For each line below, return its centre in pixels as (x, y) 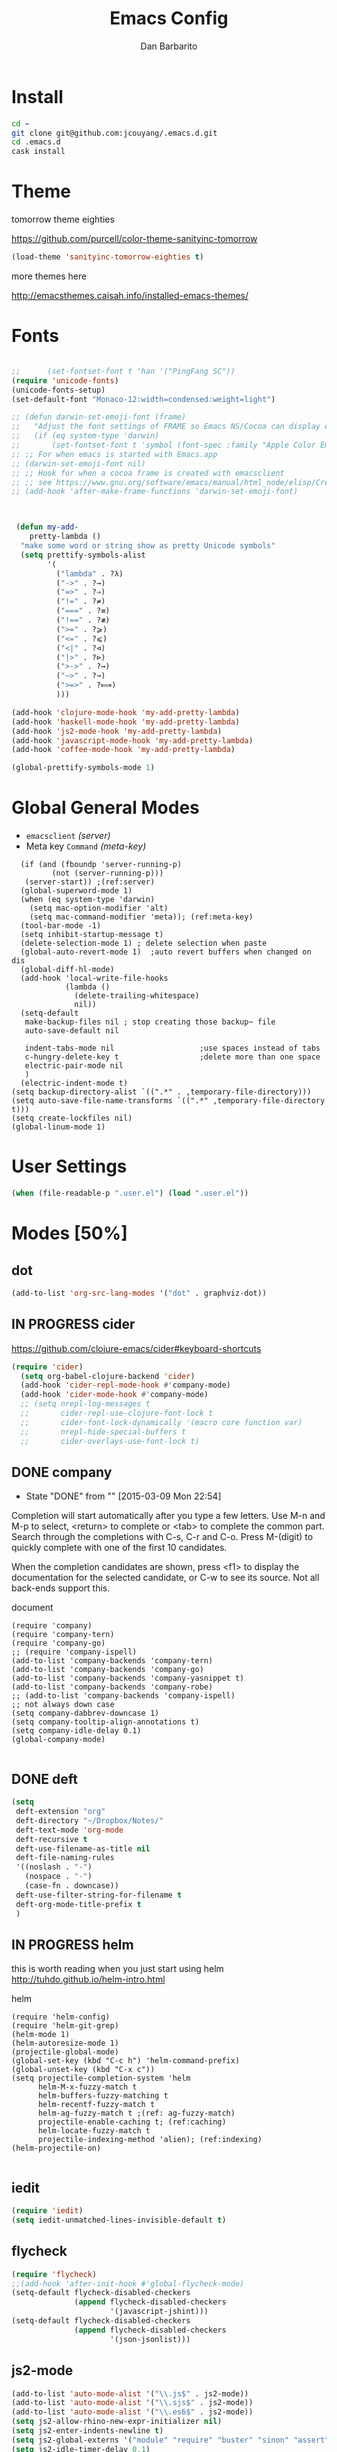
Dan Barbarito (169, 46)
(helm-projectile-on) (56, 2148)
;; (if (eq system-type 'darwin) (85, 436)
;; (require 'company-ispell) (74, 1652)
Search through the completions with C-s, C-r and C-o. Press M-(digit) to (162, 1537)
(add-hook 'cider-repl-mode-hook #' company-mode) (125, 1385)
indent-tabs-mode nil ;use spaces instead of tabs (172, 1048)
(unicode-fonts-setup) (58, 390)
